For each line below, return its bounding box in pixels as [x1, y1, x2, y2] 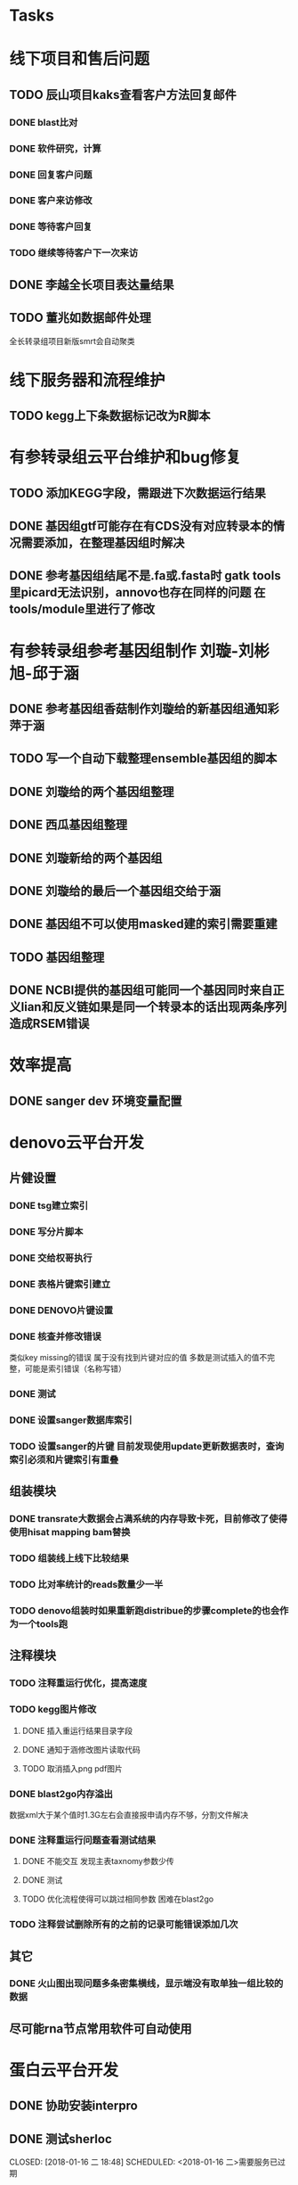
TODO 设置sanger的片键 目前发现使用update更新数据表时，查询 [9, 1440, 285, 1452]
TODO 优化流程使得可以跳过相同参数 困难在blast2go [21, 1893, 214, 1904]
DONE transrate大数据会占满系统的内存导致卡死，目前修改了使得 [9, 1513, 287, 1525]
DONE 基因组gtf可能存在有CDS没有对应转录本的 [9, 519, 274, 534]
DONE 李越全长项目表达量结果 [9, 277, 175, 292]
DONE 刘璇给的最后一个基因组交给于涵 [9, 883, 221, 899]
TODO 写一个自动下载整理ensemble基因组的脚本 [9, 751, 278, 767]
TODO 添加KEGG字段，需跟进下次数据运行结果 [9, 485, 267, 500]
